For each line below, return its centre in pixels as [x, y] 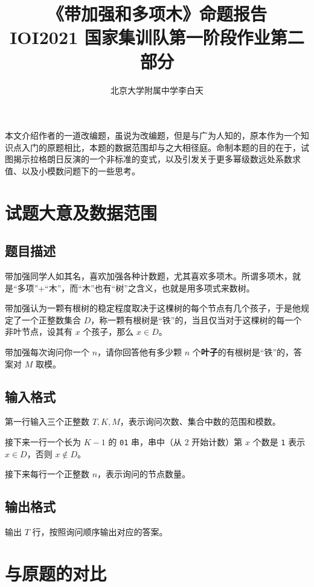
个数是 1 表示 [279, 442]
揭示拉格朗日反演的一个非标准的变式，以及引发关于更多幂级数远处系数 [152, 159]
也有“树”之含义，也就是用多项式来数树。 [175, 287]
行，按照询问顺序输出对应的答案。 [100, 532]
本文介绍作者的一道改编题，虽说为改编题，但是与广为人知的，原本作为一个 [153, 135]
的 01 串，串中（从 [145, 442]
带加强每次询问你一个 [47, 352]
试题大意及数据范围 [81, 212]
